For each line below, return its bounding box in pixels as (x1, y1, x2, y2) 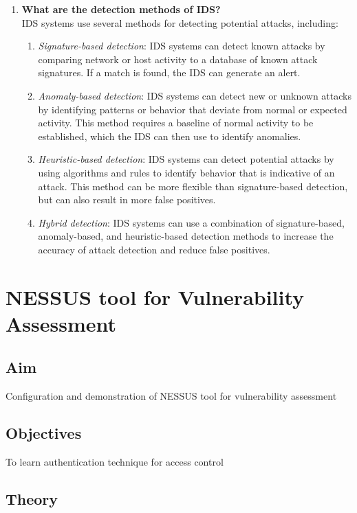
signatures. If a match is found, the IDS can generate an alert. (38, 65, 301, 80)
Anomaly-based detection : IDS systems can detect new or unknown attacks (38, 88, 351, 102)
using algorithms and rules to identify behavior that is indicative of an (38, 165, 335, 179)
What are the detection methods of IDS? (21, 2, 221, 16)
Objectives (6, 422, 82, 444)
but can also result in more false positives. (38, 192, 216, 207)
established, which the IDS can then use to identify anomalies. (38, 128, 301, 143)
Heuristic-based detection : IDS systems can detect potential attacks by (38, 152, 334, 166)
